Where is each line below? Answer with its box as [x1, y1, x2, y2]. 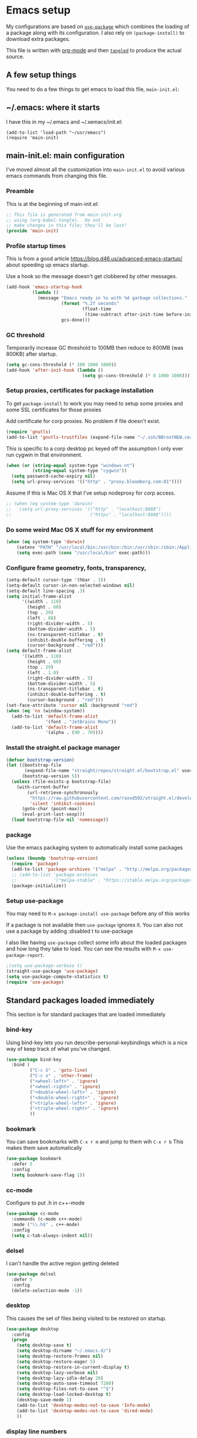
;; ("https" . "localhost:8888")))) [6, 512, 172, 517]
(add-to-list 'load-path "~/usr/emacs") [6, 130, 107, 136]
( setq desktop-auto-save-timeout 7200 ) [16, 1381, 114, 1386]
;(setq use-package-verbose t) [6, 963, 83, 969]
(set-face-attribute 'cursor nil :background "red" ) [6, 702, 138, 709]
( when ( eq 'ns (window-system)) [6, 708, 85, 713]
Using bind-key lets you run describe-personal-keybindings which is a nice [6, 1039, 188, 1046]
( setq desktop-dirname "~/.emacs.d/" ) [16, 1348, 111, 1354]
